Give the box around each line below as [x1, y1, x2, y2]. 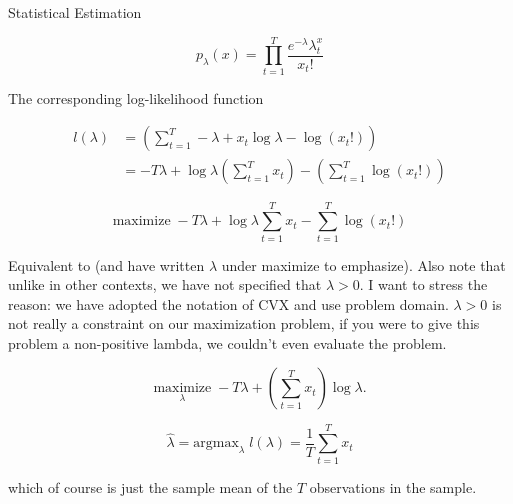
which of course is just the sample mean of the [8, 476, 293, 497]
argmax [193, 436, 239, 451]
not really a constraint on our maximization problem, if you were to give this [8, 313, 480, 334]
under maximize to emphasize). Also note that [221, 254, 506, 275]
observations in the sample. [309, 476, 477, 497]
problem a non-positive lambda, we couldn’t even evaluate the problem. [8, 332, 447, 353]
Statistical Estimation [8, 2, 142, 22]
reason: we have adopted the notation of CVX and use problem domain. [8, 293, 449, 314]
